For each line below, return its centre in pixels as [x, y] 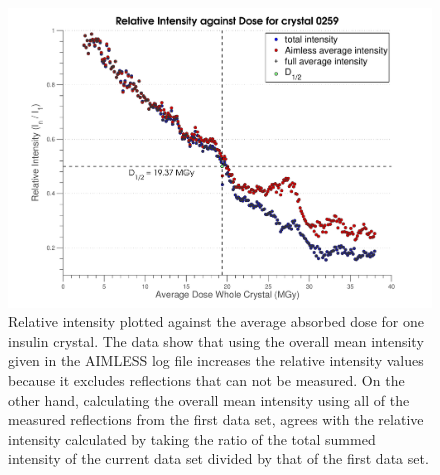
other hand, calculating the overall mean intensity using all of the [209, 399]
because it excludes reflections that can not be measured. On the [206, 380]
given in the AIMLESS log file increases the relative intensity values [216, 360]
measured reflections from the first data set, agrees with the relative [216, 419]
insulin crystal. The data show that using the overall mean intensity [216, 340]
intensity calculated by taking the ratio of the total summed [192, 438]
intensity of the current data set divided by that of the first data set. [218, 458]
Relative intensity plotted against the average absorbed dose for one [216, 321]
